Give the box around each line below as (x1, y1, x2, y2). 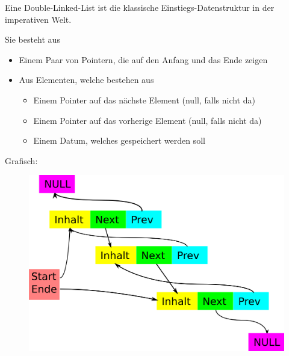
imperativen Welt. (5, 13, 72, 25)
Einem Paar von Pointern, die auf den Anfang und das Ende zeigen (19, 53, 268, 66)
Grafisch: (5, 154, 38, 167)
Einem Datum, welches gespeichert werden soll (33, 134, 205, 147)
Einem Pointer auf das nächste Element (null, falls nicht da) (33, 93, 255, 106)
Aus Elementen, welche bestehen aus (19, 73, 154, 86)
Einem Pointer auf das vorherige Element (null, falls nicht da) (33, 114, 262, 126)
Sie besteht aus (5, 33, 60, 46)
